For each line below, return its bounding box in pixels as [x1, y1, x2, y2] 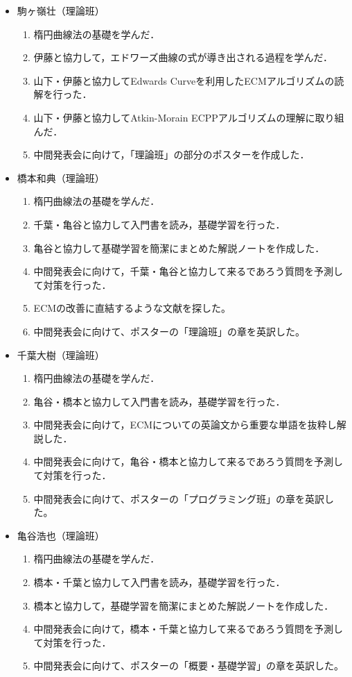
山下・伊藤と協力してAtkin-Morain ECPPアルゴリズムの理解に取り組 [33, 110, 344, 124]
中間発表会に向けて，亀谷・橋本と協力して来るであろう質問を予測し [33, 454, 344, 469]
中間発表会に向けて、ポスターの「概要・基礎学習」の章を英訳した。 [33, 658, 344, 673]
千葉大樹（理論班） [17, 347, 105, 362]
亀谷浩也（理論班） [17, 528, 105, 542]
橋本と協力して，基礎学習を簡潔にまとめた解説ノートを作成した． [33, 598, 334, 612]
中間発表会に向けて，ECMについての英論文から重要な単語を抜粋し [33, 417, 337, 432]
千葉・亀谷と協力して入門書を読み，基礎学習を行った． [33, 217, 285, 231]
